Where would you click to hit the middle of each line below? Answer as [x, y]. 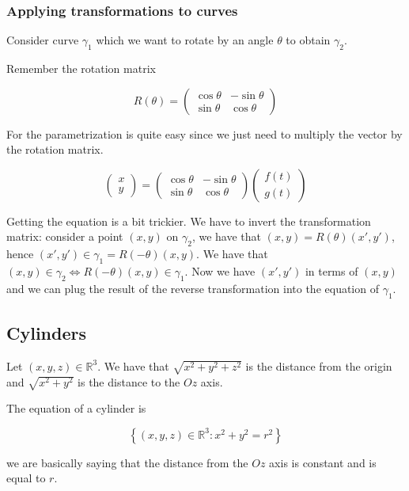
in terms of [331, 270]
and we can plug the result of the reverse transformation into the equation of [193, 288]
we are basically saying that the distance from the [127, 462]
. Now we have [220, 270]
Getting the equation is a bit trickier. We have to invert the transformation [189, 221]
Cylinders [46, 332]
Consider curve [43, 40]
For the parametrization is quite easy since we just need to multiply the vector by [204, 133]
